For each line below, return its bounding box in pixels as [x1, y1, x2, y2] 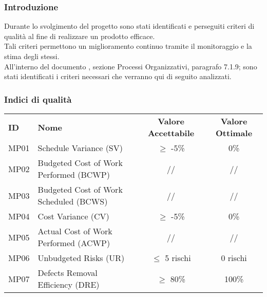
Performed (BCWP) [37, 169, 110, 180]
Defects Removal [37, 267, 98, 279]
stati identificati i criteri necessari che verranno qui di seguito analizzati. [4, 71, 232, 82]
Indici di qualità [4, 92, 72, 105]
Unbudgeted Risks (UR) [37, 252, 125, 264]
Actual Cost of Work [37, 225, 112, 237]
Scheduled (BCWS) [37, 195, 108, 207]
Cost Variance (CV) [37, 210, 109, 222]
